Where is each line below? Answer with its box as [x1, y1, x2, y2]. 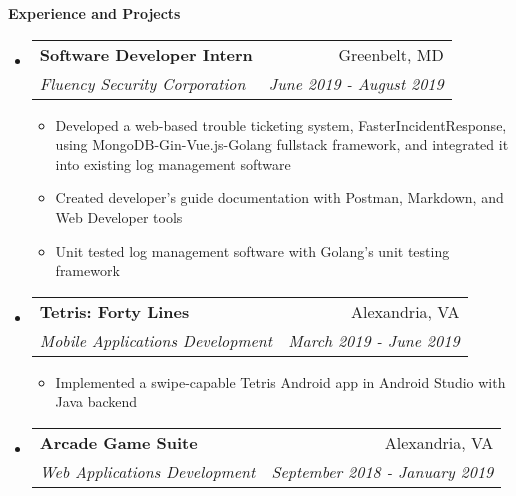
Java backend [55, 391, 138, 412]
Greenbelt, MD [338, 42, 444, 66]
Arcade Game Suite [39, 430, 198, 454]
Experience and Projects [8, 3, 181, 23]
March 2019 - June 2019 [288, 328, 460, 352]
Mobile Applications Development [39, 328, 273, 352]
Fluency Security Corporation [39, 71, 246, 95]
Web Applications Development [39, 459, 256, 483]
